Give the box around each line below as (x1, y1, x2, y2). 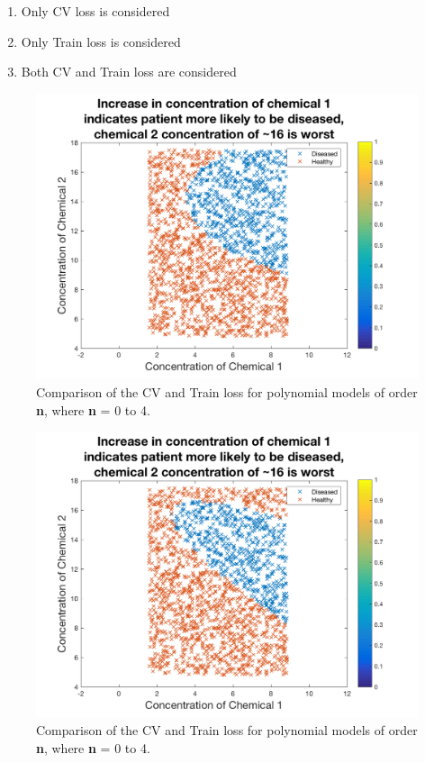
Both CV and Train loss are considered (21, 62, 237, 81)
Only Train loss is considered (21, 32, 181, 50)
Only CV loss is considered (21, 2, 170, 20)
